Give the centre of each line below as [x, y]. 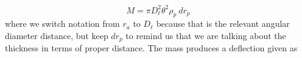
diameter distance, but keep [57, 35]
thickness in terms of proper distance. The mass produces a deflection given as [151, 48]
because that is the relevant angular [223, 24]
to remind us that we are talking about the [206, 35]
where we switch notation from [62, 24]
